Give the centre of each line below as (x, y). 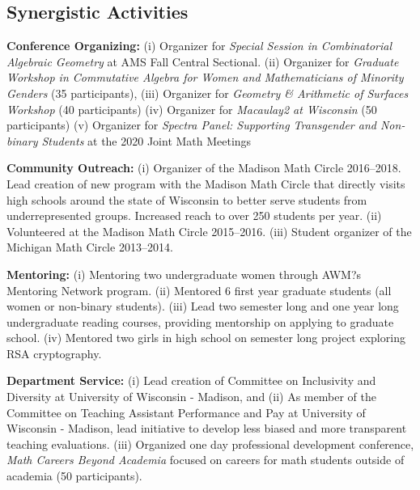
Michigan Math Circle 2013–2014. (90, 247)
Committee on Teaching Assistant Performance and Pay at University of (186, 412)
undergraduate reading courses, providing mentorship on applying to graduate (200, 321)
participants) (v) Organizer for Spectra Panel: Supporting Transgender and (191, 125)
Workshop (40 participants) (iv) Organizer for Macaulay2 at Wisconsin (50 (192, 109)
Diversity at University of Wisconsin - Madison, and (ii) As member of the (191, 397)
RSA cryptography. (54, 353)
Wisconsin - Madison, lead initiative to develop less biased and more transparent (207, 428)
